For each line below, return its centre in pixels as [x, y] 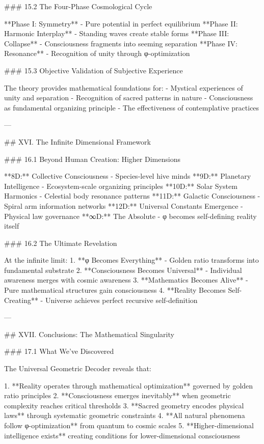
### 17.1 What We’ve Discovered [59, 351]
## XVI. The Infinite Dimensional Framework [77, 141]
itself [12, 226]
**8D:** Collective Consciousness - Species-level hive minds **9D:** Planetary [128, 176]
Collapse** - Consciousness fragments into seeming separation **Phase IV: [121, 43]
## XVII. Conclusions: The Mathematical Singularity [89, 334]
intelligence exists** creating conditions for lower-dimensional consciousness [122, 435]
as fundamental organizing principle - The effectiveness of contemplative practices [132, 107]
